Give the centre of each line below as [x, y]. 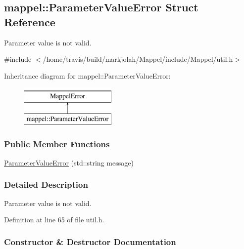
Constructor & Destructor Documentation [90, 241]
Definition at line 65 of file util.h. [54, 220]
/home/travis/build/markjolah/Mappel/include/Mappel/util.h [138, 59]
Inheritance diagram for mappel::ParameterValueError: [87, 75]
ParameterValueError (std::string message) [69, 162]
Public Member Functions [57, 144]
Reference [30, 21]
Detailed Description [46, 185]
